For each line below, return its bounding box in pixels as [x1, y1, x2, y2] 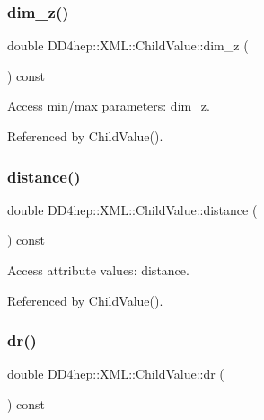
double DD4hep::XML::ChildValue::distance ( [7, 200, 258, 219]
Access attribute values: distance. [7, 261, 189, 279]
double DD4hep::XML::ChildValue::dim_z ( [7, 36, 249, 55]
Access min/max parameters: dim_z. [7, 96, 210, 115]
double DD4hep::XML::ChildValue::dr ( [7, 364, 224, 383]
